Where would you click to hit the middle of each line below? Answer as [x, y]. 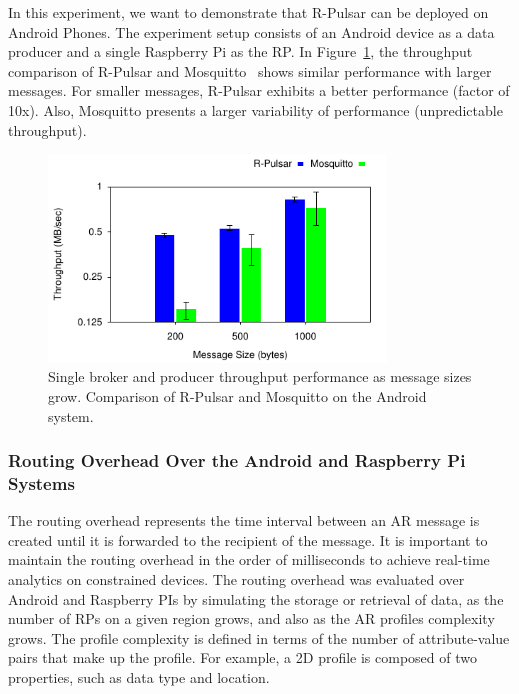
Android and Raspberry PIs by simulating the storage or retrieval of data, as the [256, 598]
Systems [41, 482]
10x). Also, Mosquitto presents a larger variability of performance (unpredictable [255, 109]
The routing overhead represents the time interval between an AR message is [244, 520]
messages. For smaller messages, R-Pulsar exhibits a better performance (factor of [259, 90]
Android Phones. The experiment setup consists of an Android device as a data [251, 31]
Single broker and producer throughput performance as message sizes [260, 376]
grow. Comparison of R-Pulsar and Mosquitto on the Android [237, 395]
